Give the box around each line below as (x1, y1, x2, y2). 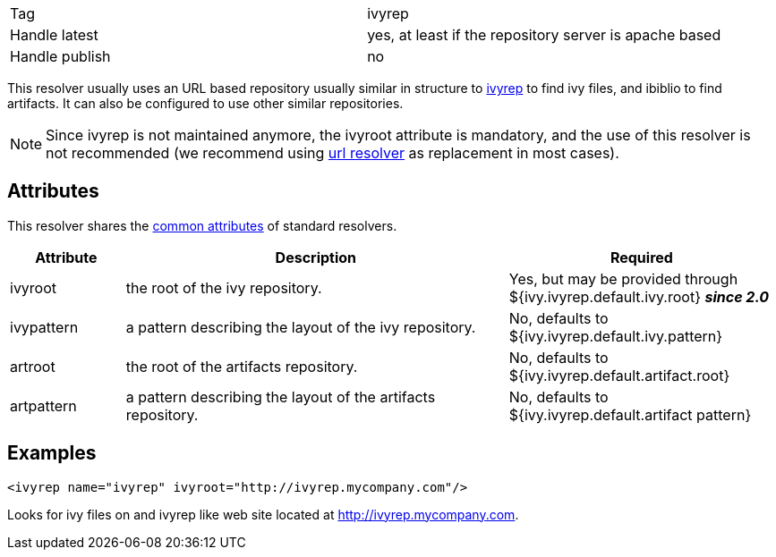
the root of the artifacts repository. (125, 357, 358, 376)
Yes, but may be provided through (508, 269, 738, 288)
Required (610, 248, 673, 266)
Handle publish (10, 47, 111, 65)
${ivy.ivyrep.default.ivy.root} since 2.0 (508, 287, 770, 306)
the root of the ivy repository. (125, 278, 322, 297)
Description (275, 248, 357, 266)
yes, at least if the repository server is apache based (367, 26, 721, 44)
